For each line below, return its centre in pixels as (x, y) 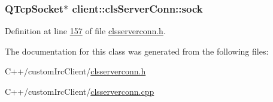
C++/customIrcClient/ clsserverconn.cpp (80, 91)
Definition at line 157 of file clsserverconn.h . (85, 31)
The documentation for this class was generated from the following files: (137, 51)
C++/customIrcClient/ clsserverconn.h (75, 71)
